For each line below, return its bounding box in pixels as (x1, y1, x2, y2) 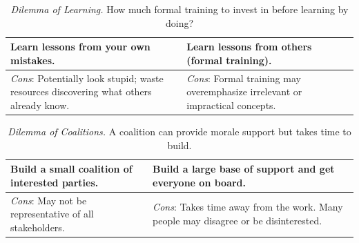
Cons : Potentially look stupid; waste (10, 70, 164, 85)
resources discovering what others (10, 84, 152, 99)
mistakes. (10, 52, 55, 67)
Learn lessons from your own (10, 39, 151, 54)
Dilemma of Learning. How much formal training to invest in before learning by (10, 2, 349, 16)
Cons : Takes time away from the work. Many (153, 200, 343, 214)
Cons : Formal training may (186, 70, 301, 85)
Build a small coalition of (10, 162, 133, 176)
